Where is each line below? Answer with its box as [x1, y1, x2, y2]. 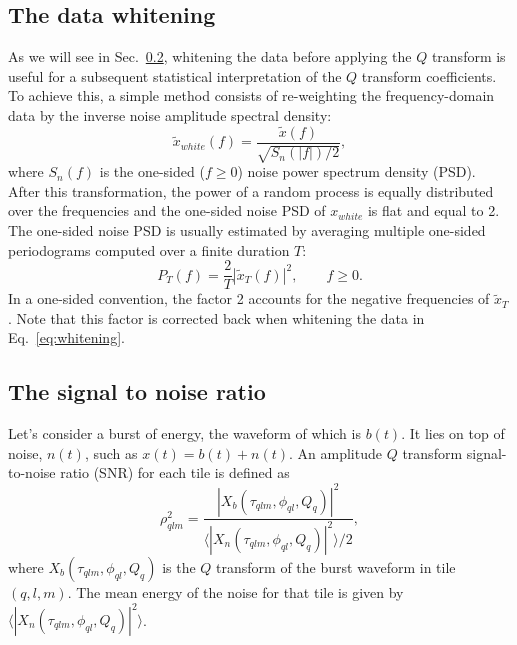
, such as [84, 442, 138, 463]
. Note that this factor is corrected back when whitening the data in [8, 307, 425, 328]
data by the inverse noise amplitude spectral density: [8, 104, 332, 125]
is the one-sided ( [99, 161, 205, 182]
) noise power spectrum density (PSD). [237, 161, 476, 182]
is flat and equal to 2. [367, 200, 500, 221]
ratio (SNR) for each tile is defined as [60, 462, 290, 483]
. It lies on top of [401, 423, 505, 444]
